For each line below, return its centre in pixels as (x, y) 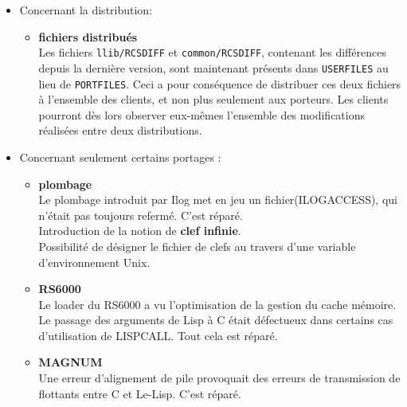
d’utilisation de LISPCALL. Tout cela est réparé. (158, 335)
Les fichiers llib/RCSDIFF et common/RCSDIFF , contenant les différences (212, 52)
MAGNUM (70, 362)
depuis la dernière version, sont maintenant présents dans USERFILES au (213, 67)
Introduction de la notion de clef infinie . (140, 231)
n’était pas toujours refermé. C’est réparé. (141, 215)
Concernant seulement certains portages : (120, 157)
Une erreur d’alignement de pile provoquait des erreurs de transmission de (219, 378)
